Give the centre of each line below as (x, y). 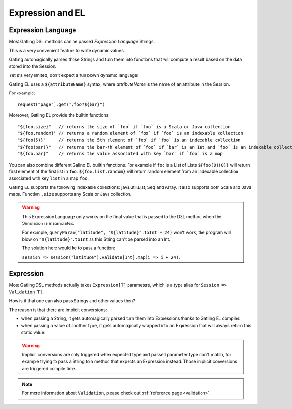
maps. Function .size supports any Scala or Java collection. (70, 194)
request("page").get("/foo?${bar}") (61, 104)
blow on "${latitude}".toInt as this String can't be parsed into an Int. (96, 239)
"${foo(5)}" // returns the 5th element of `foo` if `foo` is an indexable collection (129, 140)
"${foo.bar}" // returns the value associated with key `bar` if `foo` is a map (120, 154)
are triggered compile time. (49, 368)
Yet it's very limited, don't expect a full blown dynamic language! (74, 75)
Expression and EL (47, 13)
